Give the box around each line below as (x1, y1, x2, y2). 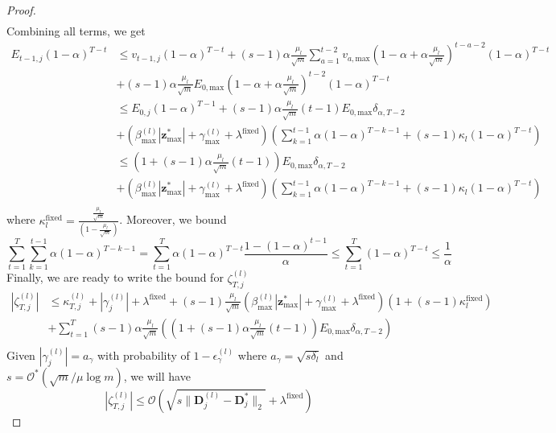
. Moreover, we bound (119, 211, 227, 228)
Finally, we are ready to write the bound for (6, 269, 224, 286)
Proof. (6, 2, 36, 18)
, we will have (123, 367, 191, 384)
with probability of (97, 346, 190, 363)
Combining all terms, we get (6, 23, 146, 39)
